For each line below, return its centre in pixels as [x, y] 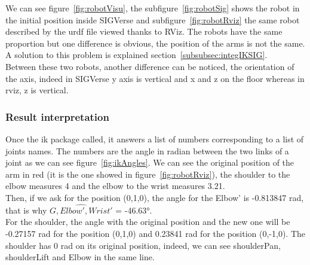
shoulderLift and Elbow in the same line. [80, 257]
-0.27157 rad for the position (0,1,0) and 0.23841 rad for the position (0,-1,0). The [156, 233]
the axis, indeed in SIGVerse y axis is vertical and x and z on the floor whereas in [155, 78]
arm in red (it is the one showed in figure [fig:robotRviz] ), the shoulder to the [148, 174]
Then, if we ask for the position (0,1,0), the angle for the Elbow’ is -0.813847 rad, [155, 197]
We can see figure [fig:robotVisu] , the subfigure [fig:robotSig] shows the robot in [153, 8]
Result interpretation [57, 116]
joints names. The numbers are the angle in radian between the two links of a [147, 150]
